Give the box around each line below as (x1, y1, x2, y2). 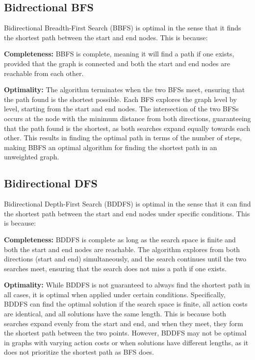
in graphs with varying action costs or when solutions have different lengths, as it (4, 337, 249, 347)
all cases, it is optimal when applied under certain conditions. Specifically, (4, 289, 226, 299)
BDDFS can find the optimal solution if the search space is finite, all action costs (4, 299, 248, 309)
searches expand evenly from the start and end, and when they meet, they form (4, 318, 243, 328)
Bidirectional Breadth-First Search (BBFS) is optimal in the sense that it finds (4, 23, 241, 33)
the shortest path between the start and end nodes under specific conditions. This (4, 208, 250, 218)
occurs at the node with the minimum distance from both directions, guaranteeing (4, 113, 251, 123)
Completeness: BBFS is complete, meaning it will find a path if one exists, (4, 49, 234, 59)
